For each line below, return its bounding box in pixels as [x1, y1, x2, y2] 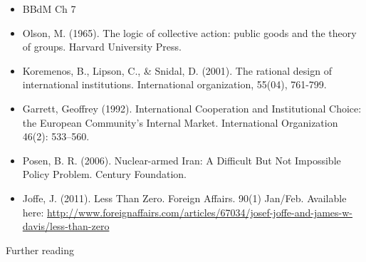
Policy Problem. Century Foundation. [22, 167, 187, 182]
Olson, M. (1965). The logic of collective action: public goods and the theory [22, 25, 357, 40]
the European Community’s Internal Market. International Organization [22, 115, 338, 130]
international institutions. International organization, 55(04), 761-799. [22, 77, 327, 92]
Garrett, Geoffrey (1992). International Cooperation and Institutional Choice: [22, 100, 362, 115]
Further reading [6, 242, 75, 257]
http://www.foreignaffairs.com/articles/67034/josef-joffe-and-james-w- [47, 204, 353, 219]
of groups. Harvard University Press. [22, 39, 182, 54]
